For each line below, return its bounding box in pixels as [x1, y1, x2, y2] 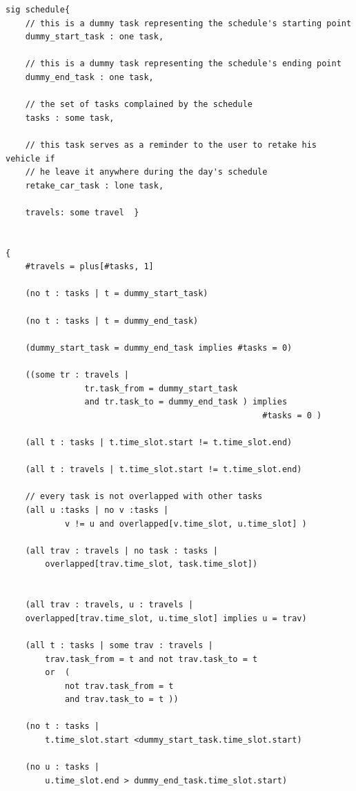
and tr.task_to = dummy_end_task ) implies [84, 397, 288, 407]
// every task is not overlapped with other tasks [25, 491, 263, 502]
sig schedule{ [6, 5, 70, 14]
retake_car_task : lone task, [25, 180, 164, 191]
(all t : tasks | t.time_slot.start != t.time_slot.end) [25, 438, 293, 447]
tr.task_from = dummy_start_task [84, 383, 238, 393]
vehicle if [6, 153, 55, 164]
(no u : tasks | [25, 762, 100, 772]
